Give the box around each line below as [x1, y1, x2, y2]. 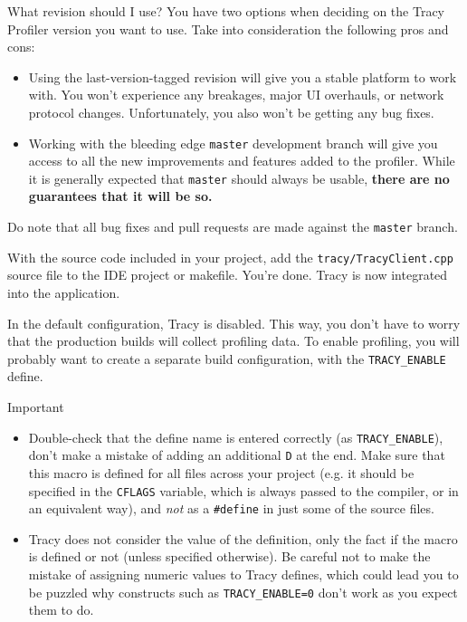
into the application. [7, 282, 120, 301]
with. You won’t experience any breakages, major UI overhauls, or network [28, 85, 444, 104]
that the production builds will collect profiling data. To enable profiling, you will [7, 331, 460, 350]
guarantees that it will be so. [28, 187, 213, 206]
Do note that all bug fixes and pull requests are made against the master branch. [7, 217, 458, 236]
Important [7, 397, 64, 416]
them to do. [28, 600, 94, 619]
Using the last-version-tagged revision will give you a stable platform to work [28, 67, 457, 86]
